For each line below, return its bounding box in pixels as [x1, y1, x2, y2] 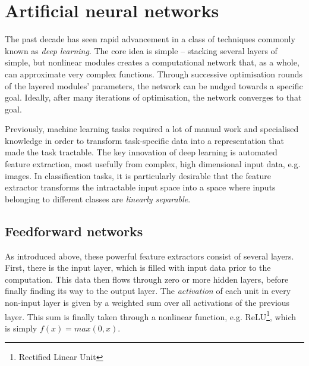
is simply [5, 321, 37, 334]
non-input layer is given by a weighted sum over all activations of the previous [5, 296, 290, 309]
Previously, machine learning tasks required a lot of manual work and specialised [5, 123, 299, 135]
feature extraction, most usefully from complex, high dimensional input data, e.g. [5, 158, 301, 170]
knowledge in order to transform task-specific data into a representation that [5, 134, 284, 146]
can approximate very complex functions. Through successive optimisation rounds [5, 67, 303, 80]
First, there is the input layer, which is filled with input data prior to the [5, 261, 271, 274]
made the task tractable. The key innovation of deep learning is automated [5, 146, 278, 158]
